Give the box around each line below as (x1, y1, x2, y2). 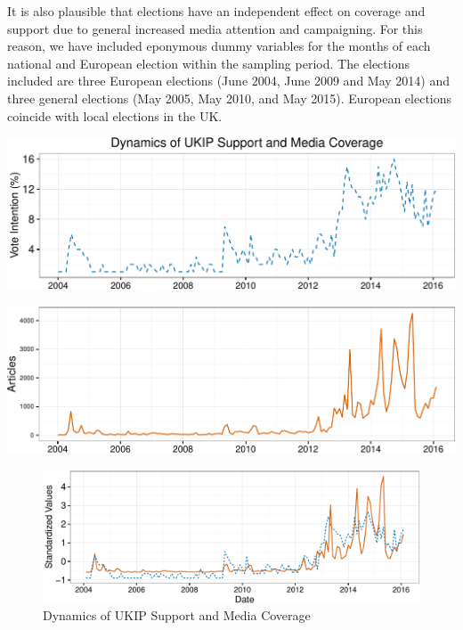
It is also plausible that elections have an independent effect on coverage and (7, 2, 426, 20)
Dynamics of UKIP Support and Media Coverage (43, 606, 311, 625)
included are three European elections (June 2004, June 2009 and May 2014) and (7, 71, 451, 90)
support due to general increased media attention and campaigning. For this (7, 19, 423, 37)
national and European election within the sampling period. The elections (7, 53, 410, 72)
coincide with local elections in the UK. (7, 106, 223, 125)
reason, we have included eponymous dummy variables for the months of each (7, 37, 431, 55)
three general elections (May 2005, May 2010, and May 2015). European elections (7, 88, 452, 107)
